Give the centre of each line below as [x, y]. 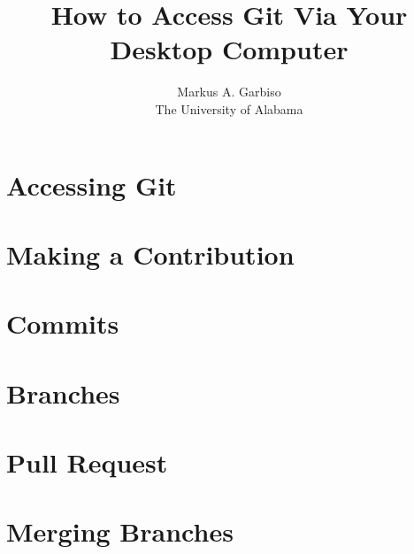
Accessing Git [92, 185]
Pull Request [87, 462]
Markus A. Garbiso [229, 92]
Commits [63, 323]
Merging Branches [120, 531]
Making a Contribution [150, 254]
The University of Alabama [229, 108]
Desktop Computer [229, 49]
